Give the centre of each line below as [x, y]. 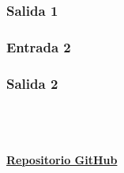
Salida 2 [32, 83]
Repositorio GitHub [62, 159]
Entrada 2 [39, 46]
